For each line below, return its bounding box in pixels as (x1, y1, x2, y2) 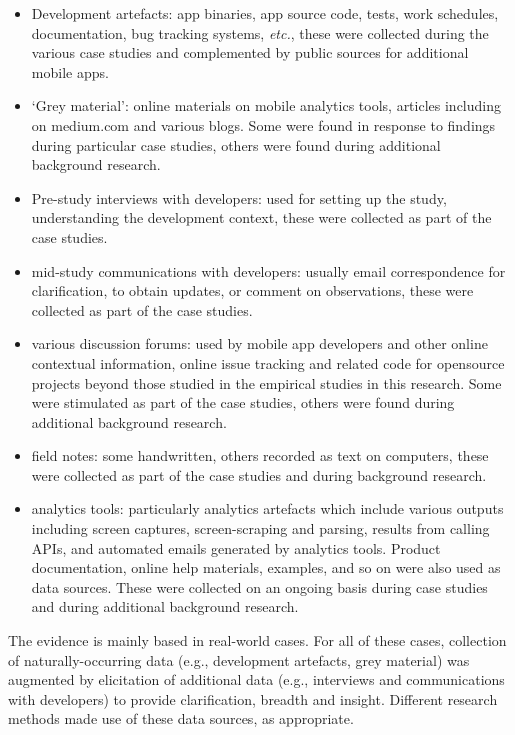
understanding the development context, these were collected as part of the (31, 207, 492, 228)
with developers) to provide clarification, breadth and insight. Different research (8, 688, 498, 709)
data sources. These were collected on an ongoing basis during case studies (31, 576, 488, 597)
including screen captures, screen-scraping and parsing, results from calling (31, 518, 490, 539)
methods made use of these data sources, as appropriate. (8, 708, 354, 729)
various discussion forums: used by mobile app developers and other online (31, 333, 488, 354)
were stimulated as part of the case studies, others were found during (31, 392, 455, 413)
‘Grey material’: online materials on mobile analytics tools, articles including (31, 95, 501, 116)
